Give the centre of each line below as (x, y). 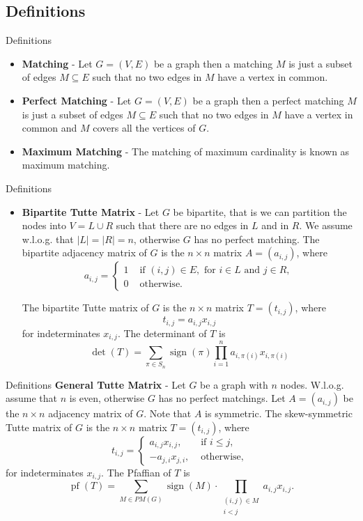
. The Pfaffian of (136, 472)
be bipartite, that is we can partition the (260, 211)
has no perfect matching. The (257, 239)
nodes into (44, 225)
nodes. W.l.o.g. (312, 384)
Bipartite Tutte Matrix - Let (91, 211)
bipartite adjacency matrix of (84, 252)
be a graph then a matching (213, 63)
